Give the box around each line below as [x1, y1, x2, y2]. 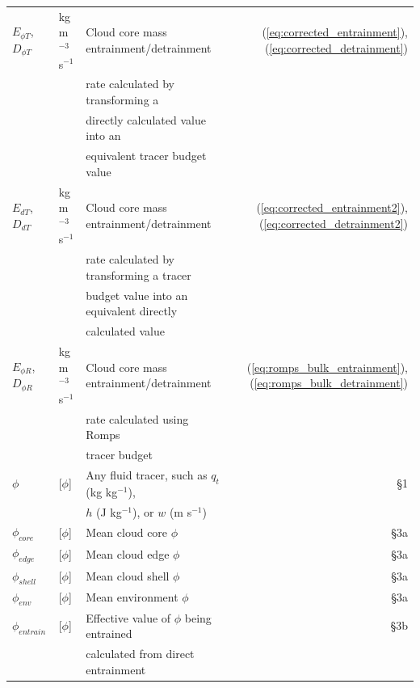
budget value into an [86, 286, 188, 303]
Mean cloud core [86, 524, 168, 541]
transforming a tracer [86, 266, 191, 283]
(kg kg [86, 483, 118, 500]
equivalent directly [86, 302, 178, 319]
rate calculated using [86, 410, 189, 427]
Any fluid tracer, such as [86, 466, 208, 483]
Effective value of [86, 609, 171, 626]
